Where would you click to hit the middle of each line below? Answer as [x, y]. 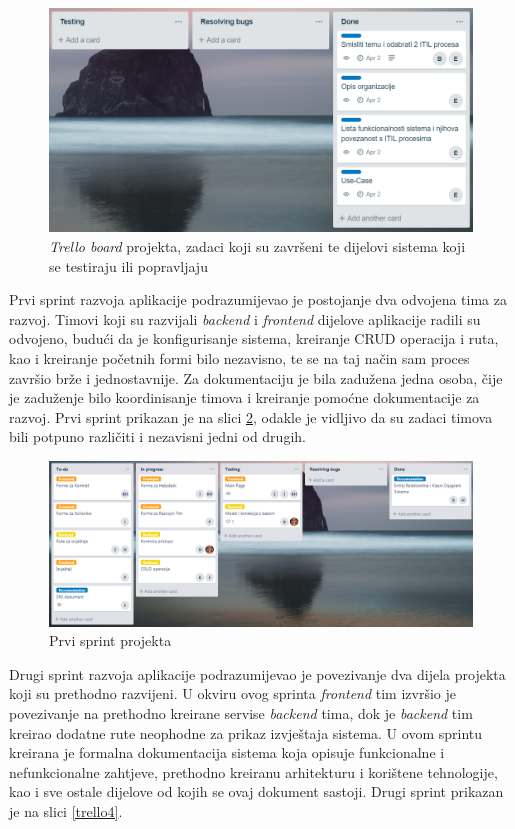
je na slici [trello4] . [66, 810]
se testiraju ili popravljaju [128, 265]
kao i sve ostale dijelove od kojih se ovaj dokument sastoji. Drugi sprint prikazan [256, 791]
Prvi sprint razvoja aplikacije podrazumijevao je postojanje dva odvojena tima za [258, 299]
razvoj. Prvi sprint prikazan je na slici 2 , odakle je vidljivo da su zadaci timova [251, 416]
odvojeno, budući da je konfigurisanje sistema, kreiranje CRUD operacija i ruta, [254, 338]
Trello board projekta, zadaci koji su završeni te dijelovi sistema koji [257, 246]
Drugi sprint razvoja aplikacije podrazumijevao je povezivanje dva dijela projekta [257, 673]
